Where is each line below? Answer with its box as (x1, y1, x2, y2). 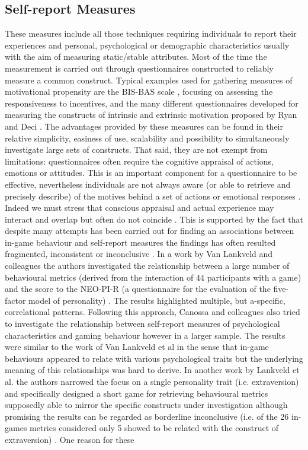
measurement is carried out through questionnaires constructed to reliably (5, 62, 274, 74)
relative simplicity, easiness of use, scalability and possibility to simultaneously (5, 131, 290, 144)
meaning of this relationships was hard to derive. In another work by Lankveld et (5, 364, 300, 376)
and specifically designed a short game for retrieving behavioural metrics (5, 387, 268, 399)
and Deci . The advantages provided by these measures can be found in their (5, 120, 284, 132)
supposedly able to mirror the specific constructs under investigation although (5, 398, 288, 411)
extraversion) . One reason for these (5, 433, 134, 445)
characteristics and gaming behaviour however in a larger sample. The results (5, 329, 285, 341)
